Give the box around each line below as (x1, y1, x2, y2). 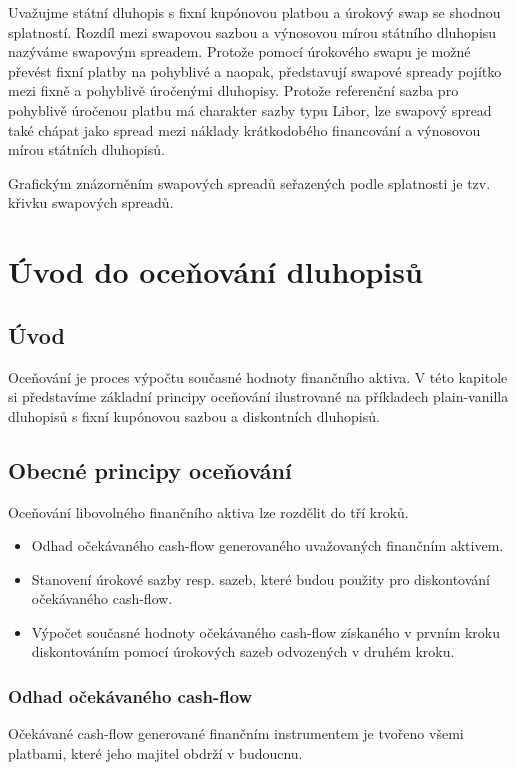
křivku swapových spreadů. (8, 192, 174, 213)
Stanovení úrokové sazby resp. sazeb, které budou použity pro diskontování (31, 568, 491, 589)
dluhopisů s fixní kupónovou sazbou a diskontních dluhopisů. (8, 405, 380, 426)
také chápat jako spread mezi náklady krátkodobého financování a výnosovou (8, 119, 481, 140)
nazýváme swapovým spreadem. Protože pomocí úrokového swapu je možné (8, 41, 471, 62)
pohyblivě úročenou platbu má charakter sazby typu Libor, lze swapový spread (8, 99, 492, 120)
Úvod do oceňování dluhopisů (8, 251, 423, 292)
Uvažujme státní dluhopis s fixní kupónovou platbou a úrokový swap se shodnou (8, 2, 501, 22)
